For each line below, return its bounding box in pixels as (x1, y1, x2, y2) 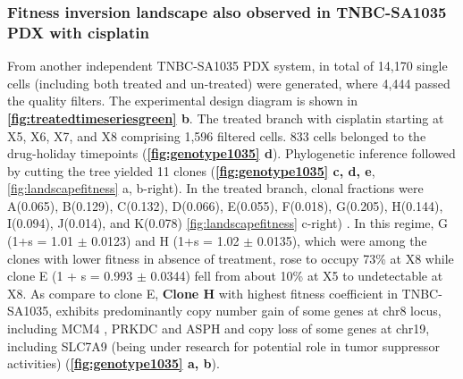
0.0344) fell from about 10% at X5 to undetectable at (150, 266, 443, 285)
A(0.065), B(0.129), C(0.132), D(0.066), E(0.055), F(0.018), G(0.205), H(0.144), (7, 196, 443, 215)
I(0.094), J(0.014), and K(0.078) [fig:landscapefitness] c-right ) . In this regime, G (7, 214, 449, 232)
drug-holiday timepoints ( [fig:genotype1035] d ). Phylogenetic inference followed (7, 144, 456, 163)
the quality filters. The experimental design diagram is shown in (7, 91, 358, 110)
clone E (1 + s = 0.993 (7, 266, 133, 285)
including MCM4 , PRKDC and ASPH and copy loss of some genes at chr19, (7, 319, 430, 338)
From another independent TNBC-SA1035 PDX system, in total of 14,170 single (7, 56, 448, 75)
